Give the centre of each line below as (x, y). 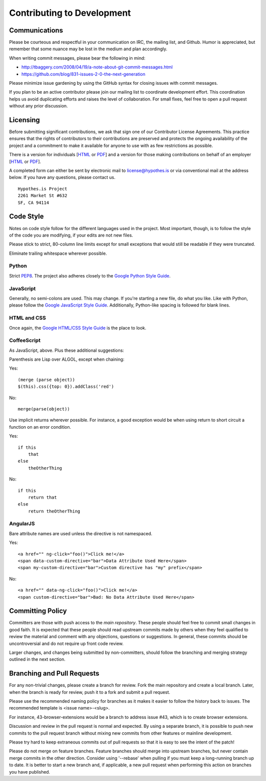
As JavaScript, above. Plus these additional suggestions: (66, 350)
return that (42, 497)
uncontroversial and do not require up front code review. (66, 644)
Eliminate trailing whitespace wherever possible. (58, 253)
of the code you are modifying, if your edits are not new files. (71, 235)
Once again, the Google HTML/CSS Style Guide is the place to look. (78, 328)
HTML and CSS (28, 318)
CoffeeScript (25, 340)
